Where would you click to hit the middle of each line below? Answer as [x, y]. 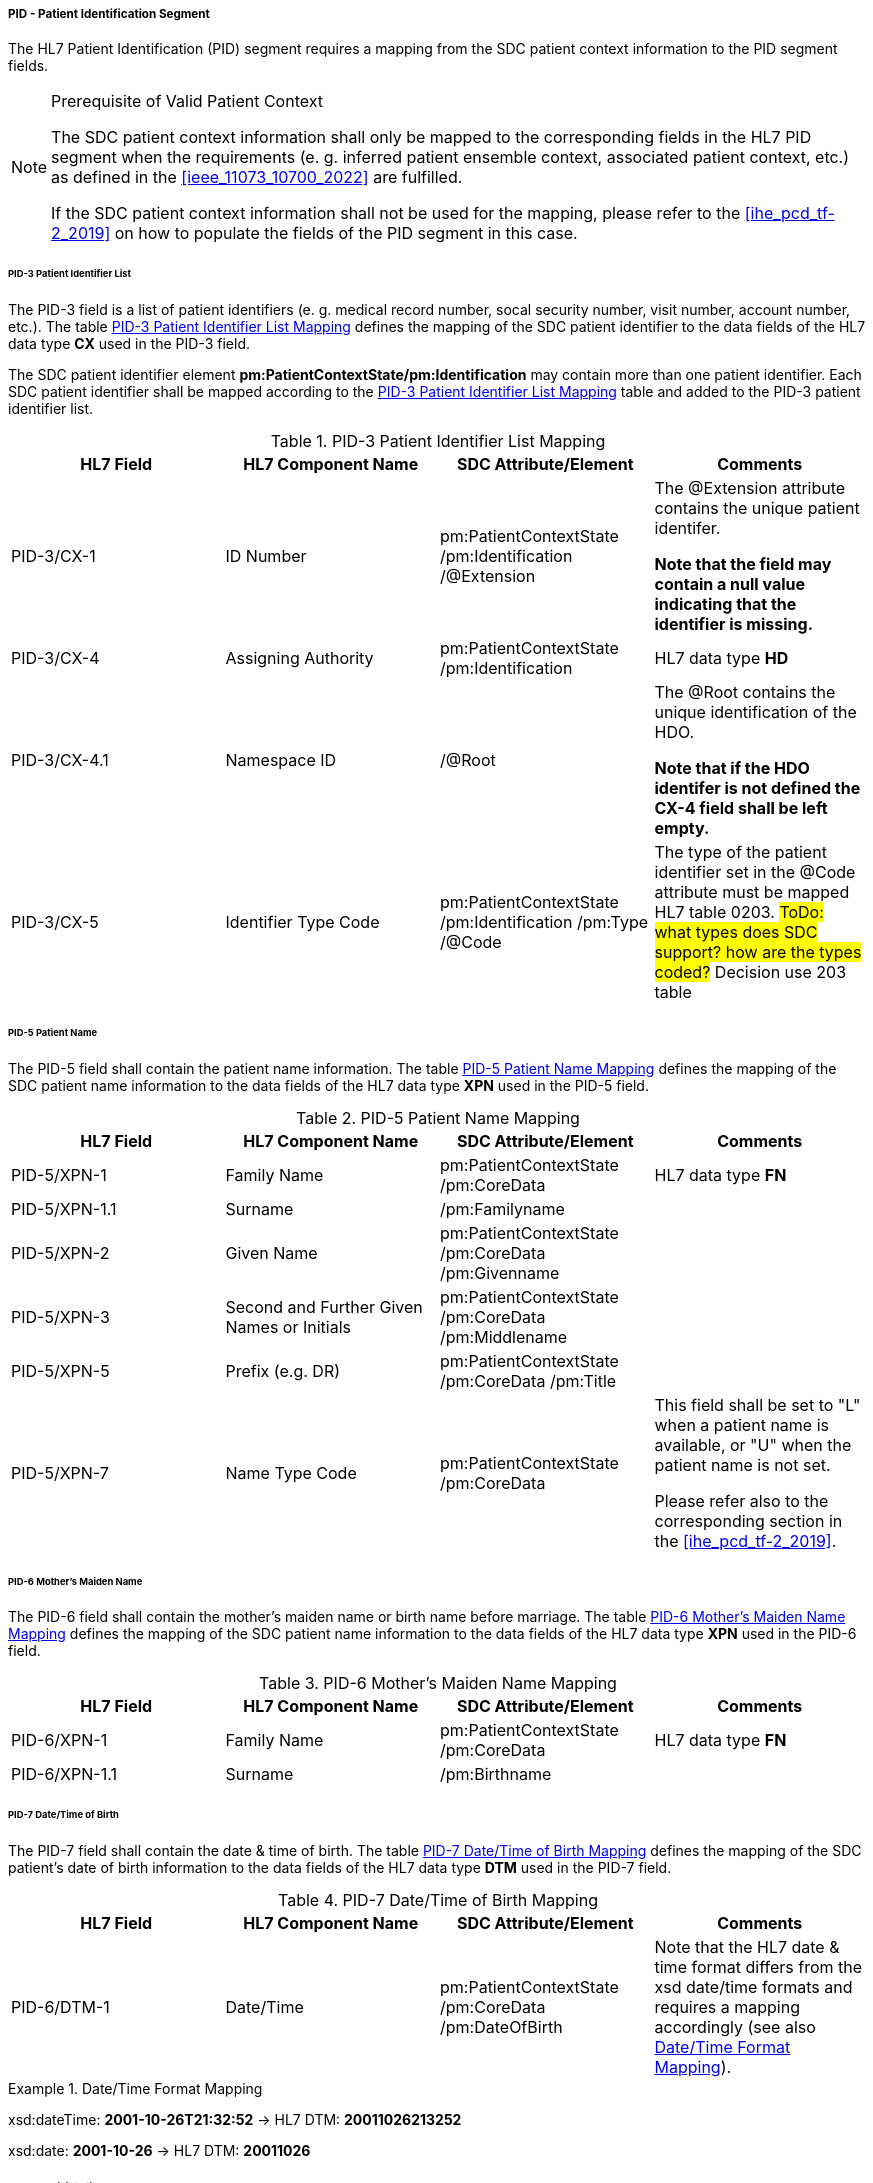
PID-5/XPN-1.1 [64, 1208]
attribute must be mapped [752, 892]
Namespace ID [281, 760]
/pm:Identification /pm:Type [544, 922]
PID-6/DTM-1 [60, 2007]
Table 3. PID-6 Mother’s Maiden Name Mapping [438, 1683]
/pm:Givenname [500, 1272]
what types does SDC [736, 932]
